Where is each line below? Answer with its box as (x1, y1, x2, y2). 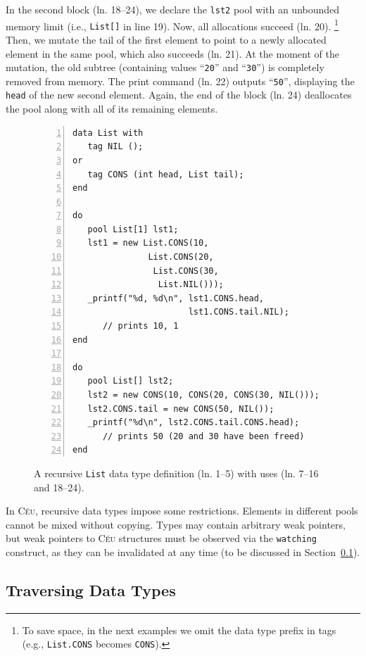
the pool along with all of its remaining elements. (6, 101, 218, 116)
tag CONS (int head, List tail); (87, 169, 244, 179)
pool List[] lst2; (87, 376, 174, 386)
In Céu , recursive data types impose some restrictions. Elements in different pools (6, 503, 358, 518)
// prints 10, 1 (102, 321, 179, 332)
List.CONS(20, (148, 252, 214, 263)
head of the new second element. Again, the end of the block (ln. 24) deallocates (6, 87, 352, 102)
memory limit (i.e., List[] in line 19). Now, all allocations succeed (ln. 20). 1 (6, 16, 339, 33)
